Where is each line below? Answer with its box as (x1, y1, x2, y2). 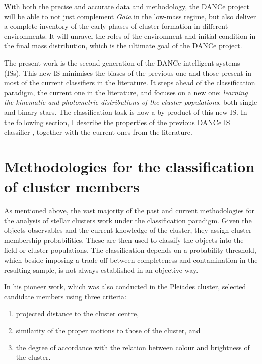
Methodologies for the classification (4, 156, 255, 176)
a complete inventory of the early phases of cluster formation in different (4, 21, 228, 31)
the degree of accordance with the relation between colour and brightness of (16, 342, 250, 352)
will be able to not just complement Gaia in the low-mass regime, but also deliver (4, 11, 256, 21)
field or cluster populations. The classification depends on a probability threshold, (4, 245, 256, 255)
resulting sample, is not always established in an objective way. (4, 264, 199, 275)
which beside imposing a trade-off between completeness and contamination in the (4, 255, 258, 265)
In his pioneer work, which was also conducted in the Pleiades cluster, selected (4, 281, 246, 292)
